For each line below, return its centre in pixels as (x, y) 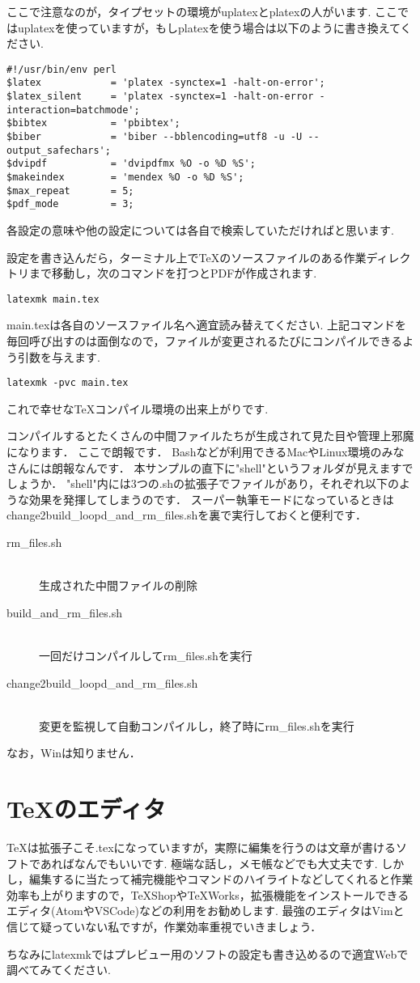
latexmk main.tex (53, 299)
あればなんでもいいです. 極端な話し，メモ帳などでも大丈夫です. (209, 863)
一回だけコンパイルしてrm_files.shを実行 (146, 655)
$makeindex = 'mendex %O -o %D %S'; (125, 178)
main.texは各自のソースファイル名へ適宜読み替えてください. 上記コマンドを (207, 325)
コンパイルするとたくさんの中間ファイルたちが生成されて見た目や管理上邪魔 (210, 436)
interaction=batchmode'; (73, 110)
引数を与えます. (59, 356)
